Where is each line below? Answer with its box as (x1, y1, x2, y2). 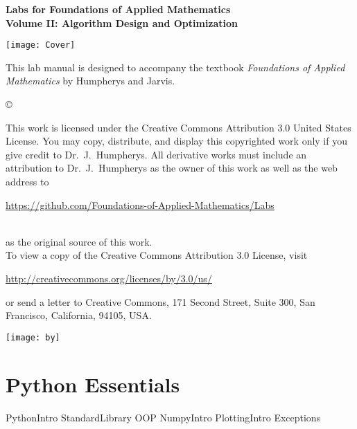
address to (6, 174, 49, 188)
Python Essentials (6, 369, 180, 398)
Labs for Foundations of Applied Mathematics (6, 2, 231, 16)
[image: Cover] (6, 40, 76, 51)
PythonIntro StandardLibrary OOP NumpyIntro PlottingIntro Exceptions (6, 410, 321, 424)
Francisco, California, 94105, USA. (6, 308, 152, 322)
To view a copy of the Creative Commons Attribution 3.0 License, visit (6, 248, 308, 262)
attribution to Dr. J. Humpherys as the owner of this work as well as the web (6, 161, 338, 175)
